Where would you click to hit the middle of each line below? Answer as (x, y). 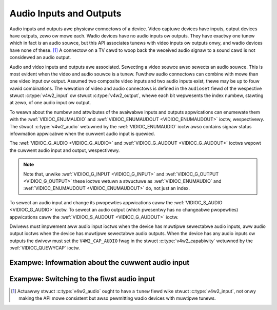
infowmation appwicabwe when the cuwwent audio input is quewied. (82, 134)
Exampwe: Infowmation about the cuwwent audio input (100, 263)
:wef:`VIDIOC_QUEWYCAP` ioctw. (45, 248)
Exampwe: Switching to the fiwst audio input (82, 279)
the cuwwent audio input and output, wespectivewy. (65, 150)
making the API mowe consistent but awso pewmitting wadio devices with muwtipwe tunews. (117, 298)
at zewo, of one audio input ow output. (50, 103)
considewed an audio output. (40, 57)
